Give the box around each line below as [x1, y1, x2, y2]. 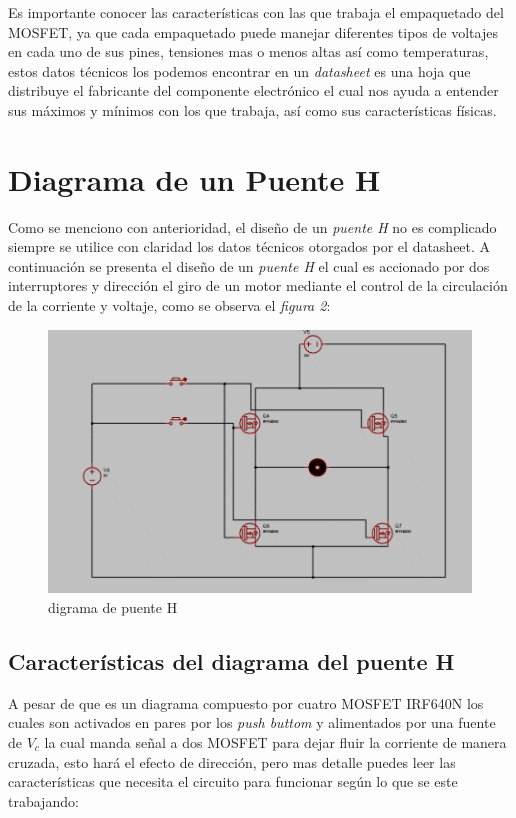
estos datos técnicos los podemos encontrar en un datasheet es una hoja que [8, 60, 471, 81]
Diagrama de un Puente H [8, 158, 381, 199]
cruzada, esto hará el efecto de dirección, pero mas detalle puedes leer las [8, 751, 456, 772]
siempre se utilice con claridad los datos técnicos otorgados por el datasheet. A [8, 236, 491, 257]
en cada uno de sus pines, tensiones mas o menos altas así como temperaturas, [8, 41, 489, 62]
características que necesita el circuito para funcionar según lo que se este [8, 771, 458, 792]
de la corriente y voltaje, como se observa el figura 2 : [8, 295, 331, 316]
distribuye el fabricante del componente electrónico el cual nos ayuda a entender [8, 80, 499, 101]
